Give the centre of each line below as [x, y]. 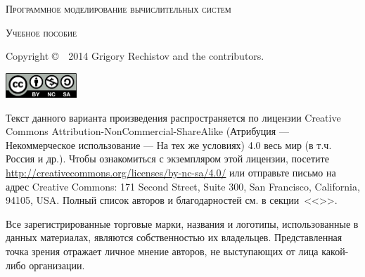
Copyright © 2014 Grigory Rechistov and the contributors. [135, 56]
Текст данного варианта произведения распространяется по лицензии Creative [173, 117]
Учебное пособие [41, 32]
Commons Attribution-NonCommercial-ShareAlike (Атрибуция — [147, 131]
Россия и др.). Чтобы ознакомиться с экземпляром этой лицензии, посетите [167, 159]
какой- [335, 251]
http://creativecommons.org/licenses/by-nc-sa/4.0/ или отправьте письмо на [171, 173]
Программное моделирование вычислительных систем [119, 8]
